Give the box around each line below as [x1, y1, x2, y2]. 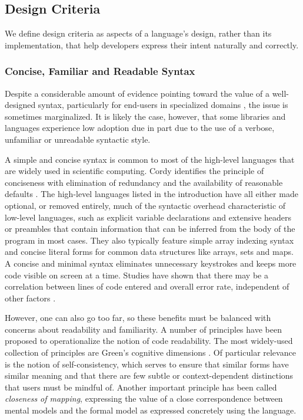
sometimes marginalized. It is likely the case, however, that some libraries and [5, 110, 286, 122]
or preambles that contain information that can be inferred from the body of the [5, 222, 295, 235]
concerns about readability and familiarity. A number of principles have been [5, 323, 282, 335]
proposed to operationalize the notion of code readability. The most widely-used [5, 334, 293, 347]
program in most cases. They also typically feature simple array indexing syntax [5, 234, 294, 246]
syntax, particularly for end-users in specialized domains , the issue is [38, 99, 288, 111]
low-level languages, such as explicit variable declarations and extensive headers [5, 211, 292, 223]
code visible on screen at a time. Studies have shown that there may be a [5, 268, 268, 281]
